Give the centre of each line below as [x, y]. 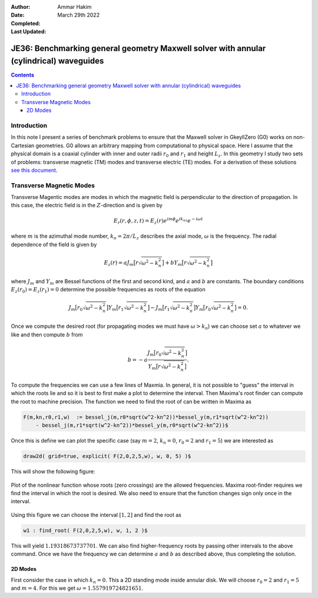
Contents [23, 75]
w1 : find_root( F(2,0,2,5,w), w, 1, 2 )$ [85, 530]
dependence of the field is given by [54, 244]
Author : [21, 7]
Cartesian [23, 145]
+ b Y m [174, 263]
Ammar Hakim [74, 7]
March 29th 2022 [79, 15]
